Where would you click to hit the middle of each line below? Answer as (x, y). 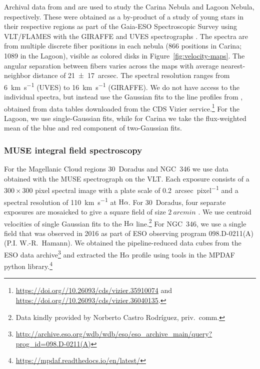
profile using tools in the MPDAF (183, 254)
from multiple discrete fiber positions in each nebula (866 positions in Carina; (123, 46)
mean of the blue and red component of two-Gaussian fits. (93, 128)
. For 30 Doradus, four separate (177, 202)
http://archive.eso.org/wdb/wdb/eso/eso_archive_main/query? (114, 334)
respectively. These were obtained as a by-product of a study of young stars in (124, 16)
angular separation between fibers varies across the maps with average (111, 65)
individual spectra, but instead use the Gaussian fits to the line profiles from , (123, 96)
